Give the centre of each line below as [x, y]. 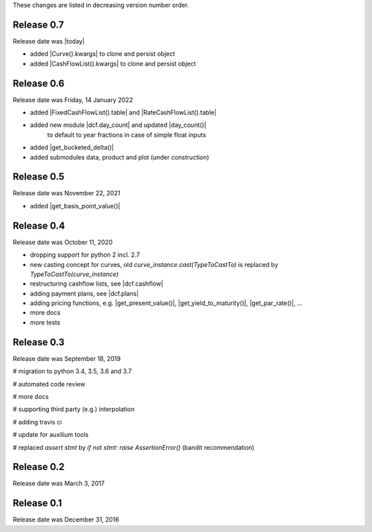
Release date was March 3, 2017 [59, 484]
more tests [45, 322]
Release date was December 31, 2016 [66, 520]
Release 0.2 [39, 467]
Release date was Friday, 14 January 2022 [73, 99]
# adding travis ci [37, 422]
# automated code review [49, 384]
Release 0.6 [39, 83]
